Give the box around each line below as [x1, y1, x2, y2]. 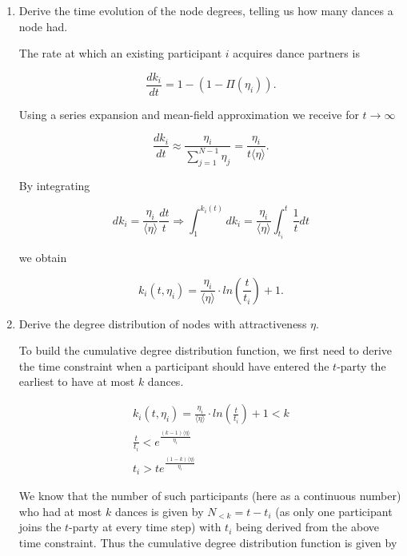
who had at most [18, 502, 102, 519]
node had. [18, 18, 68, 34]
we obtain [18, 249, 67, 266]
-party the [337, 357, 386, 374]
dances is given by [114, 502, 204, 519]
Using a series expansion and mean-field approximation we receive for [18, 105, 359, 122]
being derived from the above [235, 518, 379, 535]
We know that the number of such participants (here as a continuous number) [18, 487, 401, 504]
